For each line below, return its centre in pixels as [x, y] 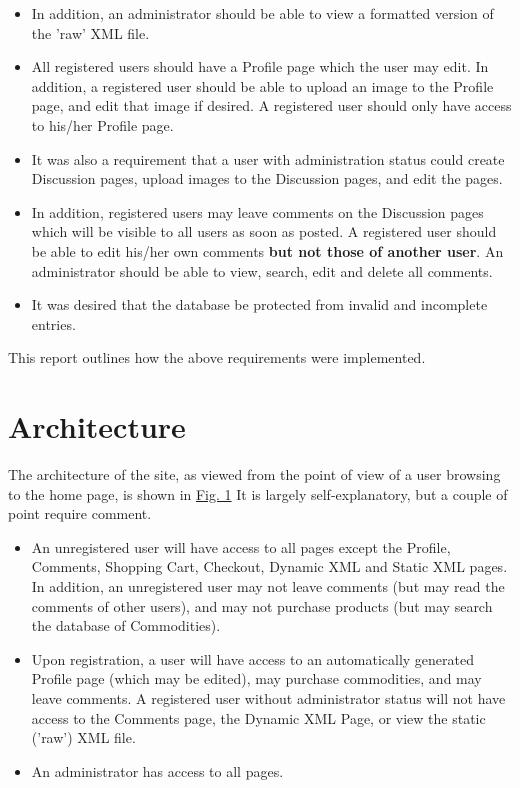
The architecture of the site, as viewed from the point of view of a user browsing [254, 474]
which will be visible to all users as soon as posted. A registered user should [264, 231]
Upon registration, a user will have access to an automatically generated [253, 658]
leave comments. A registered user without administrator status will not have [268, 697]
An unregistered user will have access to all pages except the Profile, [241, 546]
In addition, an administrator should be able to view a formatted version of [262, 13]
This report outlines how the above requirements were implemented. [217, 357]
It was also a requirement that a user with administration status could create [268, 158]
